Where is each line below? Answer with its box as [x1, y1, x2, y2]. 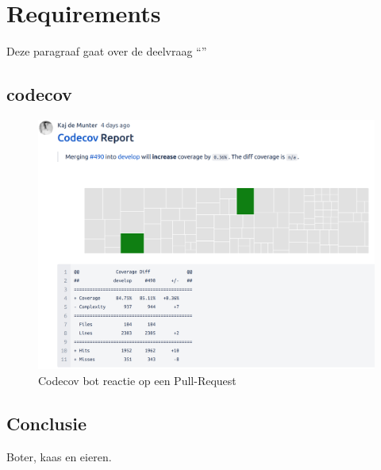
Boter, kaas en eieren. [6, 448, 112, 464]
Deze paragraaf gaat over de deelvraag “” [6, 43, 207, 60]
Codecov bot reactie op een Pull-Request [38, 372, 237, 388]
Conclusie [6, 410, 87, 435]
